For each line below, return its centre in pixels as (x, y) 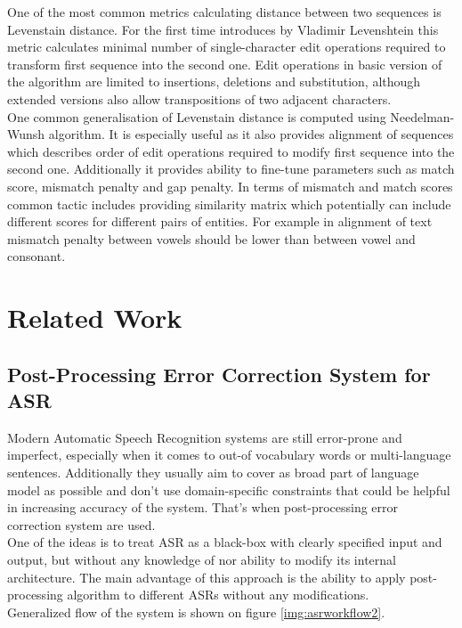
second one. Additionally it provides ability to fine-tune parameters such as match (231, 169)
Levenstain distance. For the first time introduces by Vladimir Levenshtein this (223, 29)
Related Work (95, 318)
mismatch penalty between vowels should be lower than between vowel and (211, 238)
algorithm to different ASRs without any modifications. (218, 595)
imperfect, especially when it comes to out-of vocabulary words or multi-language (229, 455)
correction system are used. (81, 524)
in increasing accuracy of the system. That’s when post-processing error (203, 507)
